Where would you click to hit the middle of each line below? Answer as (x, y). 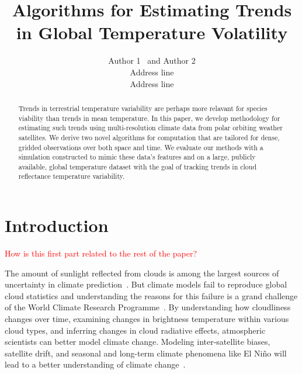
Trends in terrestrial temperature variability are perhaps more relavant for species (143, 108)
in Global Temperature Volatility (152, 32)
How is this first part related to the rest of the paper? (101, 253)
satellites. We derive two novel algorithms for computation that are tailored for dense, (149, 137)
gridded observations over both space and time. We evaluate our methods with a (141, 147)
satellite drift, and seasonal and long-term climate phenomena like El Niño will (146, 353)
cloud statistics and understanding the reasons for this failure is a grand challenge (151, 295)
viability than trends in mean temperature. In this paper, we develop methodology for (149, 118)
